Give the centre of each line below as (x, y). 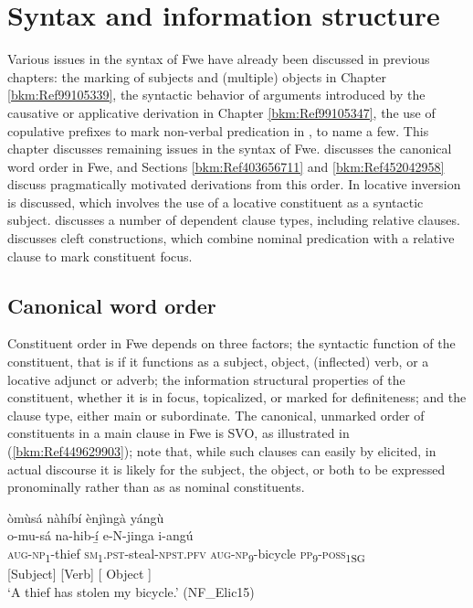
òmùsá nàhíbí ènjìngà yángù (86, 517)
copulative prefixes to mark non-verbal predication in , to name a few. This (218, 130)
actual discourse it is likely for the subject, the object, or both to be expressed (226, 469)
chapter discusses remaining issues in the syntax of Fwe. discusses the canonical (230, 149)
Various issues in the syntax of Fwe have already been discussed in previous (219, 59)
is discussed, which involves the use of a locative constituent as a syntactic (215, 202)
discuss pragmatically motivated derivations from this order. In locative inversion (234, 184)
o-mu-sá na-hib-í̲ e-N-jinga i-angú (100, 535)
